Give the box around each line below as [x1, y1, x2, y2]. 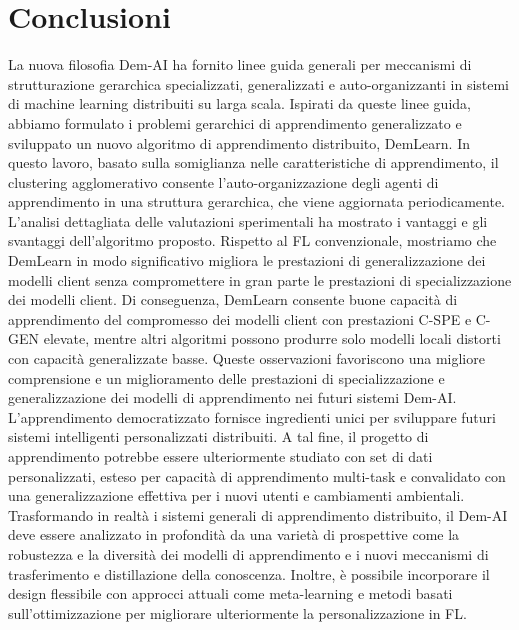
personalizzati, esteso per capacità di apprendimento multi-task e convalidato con [8, 465, 506, 486]
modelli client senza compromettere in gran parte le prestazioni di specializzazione [8, 269, 512, 290]
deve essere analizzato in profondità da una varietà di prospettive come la [8, 524, 460, 545]
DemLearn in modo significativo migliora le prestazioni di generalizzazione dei [8, 250, 486, 271]
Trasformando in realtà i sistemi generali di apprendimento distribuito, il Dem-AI [8, 504, 508, 525]
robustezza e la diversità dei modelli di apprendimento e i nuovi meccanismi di [8, 543, 489, 564]
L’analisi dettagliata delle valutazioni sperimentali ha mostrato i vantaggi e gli [8, 210, 488, 231]
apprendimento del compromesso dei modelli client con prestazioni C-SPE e [8, 308, 472, 329]
